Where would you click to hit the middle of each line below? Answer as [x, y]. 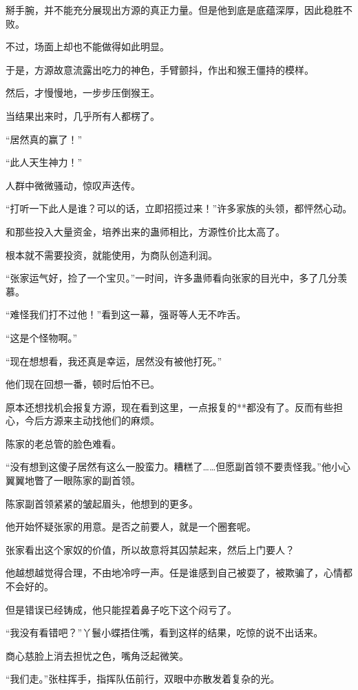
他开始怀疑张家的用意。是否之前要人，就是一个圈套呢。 [131, 526]
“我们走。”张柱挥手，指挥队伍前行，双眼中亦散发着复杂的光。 [143, 679]
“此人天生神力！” [44, 162]
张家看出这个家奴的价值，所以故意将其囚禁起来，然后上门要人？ [150, 549]
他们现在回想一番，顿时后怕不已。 [83, 384]
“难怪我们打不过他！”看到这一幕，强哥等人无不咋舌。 [126, 314]
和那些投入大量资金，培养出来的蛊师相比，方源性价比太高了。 [145, 231]
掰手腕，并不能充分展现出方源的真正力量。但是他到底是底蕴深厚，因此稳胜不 [179, 10]
